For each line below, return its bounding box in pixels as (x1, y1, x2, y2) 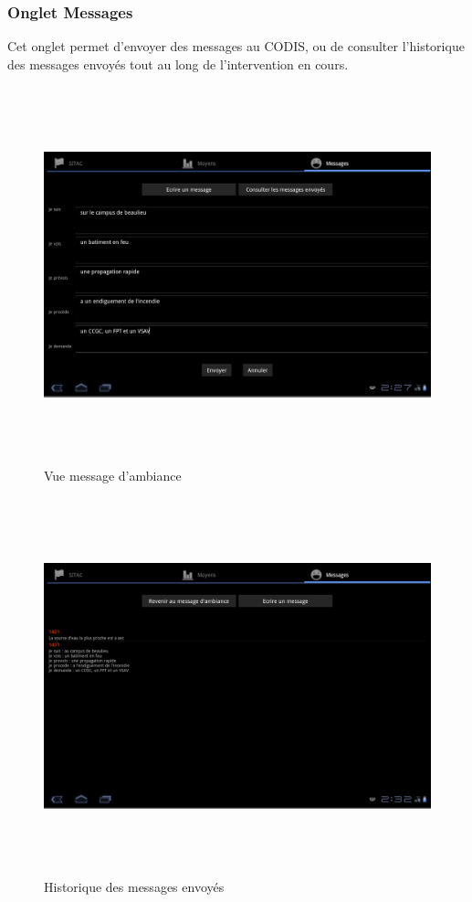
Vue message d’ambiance (44, 466, 182, 484)
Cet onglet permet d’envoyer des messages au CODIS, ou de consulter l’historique (7, 37, 465, 56)
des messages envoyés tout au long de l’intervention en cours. (7, 54, 349, 73)
